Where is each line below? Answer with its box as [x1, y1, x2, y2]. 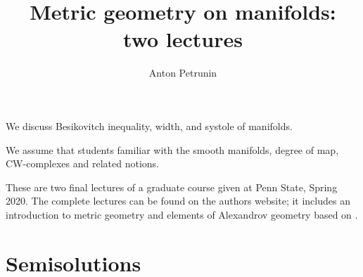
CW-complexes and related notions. [6, 156, 159, 171]
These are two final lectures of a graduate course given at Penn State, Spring [6, 179, 338, 194]
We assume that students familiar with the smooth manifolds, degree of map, [6, 142, 339, 157]
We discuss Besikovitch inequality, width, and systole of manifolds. [6, 118, 293, 133]
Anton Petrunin [148, 65, 217, 80]
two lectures [123, 25, 243, 53]
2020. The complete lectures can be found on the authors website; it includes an [6, 193, 350, 208]
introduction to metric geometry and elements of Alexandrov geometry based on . [6, 207, 358, 221]
